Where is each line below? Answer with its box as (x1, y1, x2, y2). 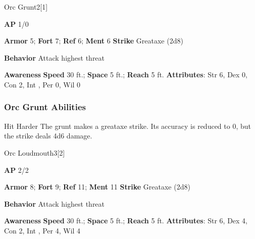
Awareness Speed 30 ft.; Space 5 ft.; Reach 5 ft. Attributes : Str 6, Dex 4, (4, 215, 248, 226)
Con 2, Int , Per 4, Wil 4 (4, 225, 81, 235)
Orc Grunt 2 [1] (4, 2, 48, 12)
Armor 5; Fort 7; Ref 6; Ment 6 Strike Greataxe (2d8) (4, 35, 183, 46)
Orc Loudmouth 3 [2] (4, 147, 65, 158)
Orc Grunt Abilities (4, 101, 86, 113)
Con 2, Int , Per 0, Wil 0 (4, 79, 81, 89)
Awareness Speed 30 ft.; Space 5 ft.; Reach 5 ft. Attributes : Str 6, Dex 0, (4, 69, 248, 80)
